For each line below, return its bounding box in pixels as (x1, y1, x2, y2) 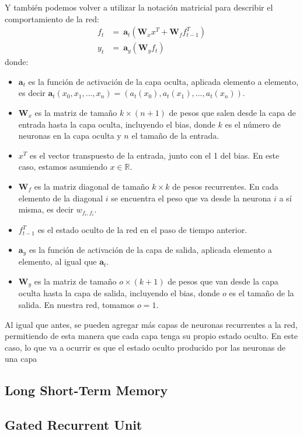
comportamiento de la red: (5, 12, 99, 25)
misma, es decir (18, 203, 74, 215)
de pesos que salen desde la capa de (169, 107, 296, 119)
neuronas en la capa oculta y (18, 129, 121, 142)
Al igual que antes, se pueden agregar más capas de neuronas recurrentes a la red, (5, 318, 298, 330)
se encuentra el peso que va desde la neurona (111, 191, 271, 204)
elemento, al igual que (18, 255, 97, 268)
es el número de (225, 118, 281, 130)
